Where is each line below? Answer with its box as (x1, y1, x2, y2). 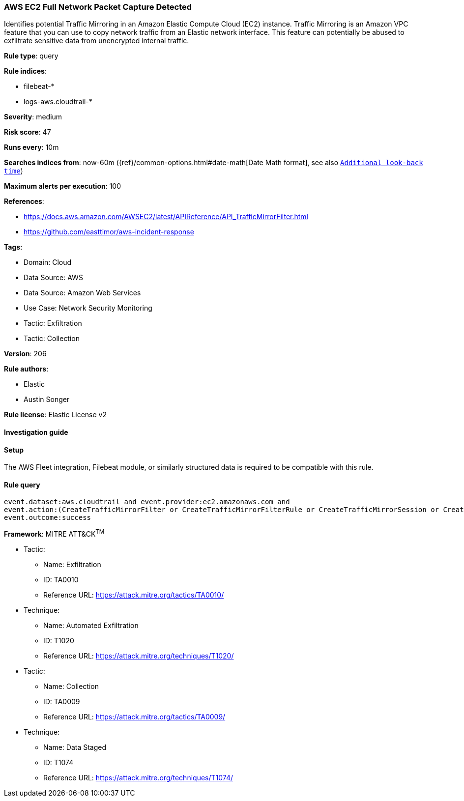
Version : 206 (4, 349, 47, 358)
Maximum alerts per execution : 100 (4, 182, 121, 191)
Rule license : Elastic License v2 (4, 410, 107, 419)
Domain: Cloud (24, 258, 72, 267)
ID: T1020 (43, 636, 74, 645)
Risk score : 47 (4, 128, 51, 137)
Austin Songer (24, 395, 70, 404)
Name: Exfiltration (43, 560, 101, 569)
